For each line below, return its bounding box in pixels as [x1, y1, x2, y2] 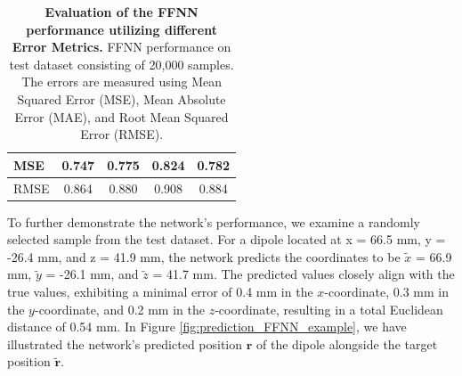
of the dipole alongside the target [256, 334, 438, 353]
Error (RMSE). [80, 125, 164, 143]
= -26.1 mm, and [45, 265, 139, 283]
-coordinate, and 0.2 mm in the [34, 299, 205, 318]
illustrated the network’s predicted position [7, 334, 243, 353]
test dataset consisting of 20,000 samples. [9, 54, 234, 73]
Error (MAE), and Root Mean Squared [14, 107, 229, 126]
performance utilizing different [26, 20, 217, 38]
